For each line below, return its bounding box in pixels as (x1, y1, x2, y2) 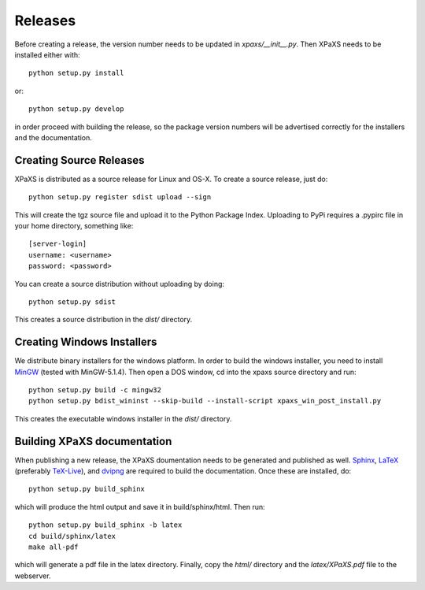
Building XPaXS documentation (14, 434, 172, 448)
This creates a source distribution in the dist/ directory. (14, 315, 193, 325)
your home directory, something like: (14, 221, 134, 230)
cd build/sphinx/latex (28, 532, 116, 540)
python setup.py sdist (28, 297, 116, 306)
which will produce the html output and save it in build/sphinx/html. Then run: (14, 502, 265, 511)
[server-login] (28, 239, 87, 248)
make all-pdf (28, 543, 79, 551)
